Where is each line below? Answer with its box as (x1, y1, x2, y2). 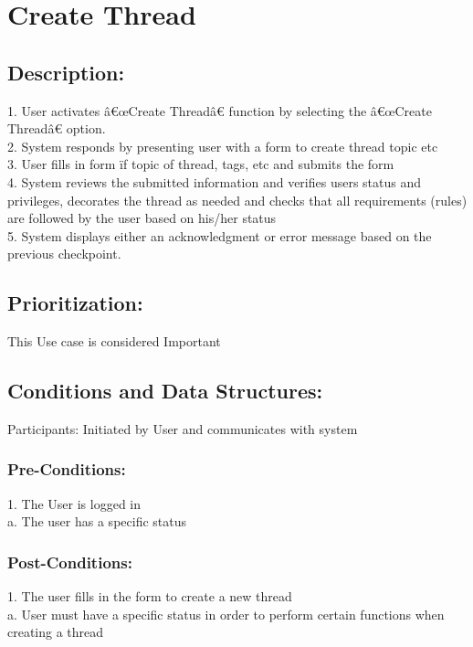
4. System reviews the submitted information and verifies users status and (7, 172, 422, 191)
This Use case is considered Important (7, 332, 221, 351)
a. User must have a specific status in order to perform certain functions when (7, 604, 445, 623)
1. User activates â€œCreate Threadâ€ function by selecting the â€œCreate (7, 101, 432, 120)
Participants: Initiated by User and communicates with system (7, 419, 358, 438)
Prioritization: (7, 289, 143, 317)
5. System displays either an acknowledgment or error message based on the (7, 226, 432, 245)
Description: (7, 58, 125, 86)
